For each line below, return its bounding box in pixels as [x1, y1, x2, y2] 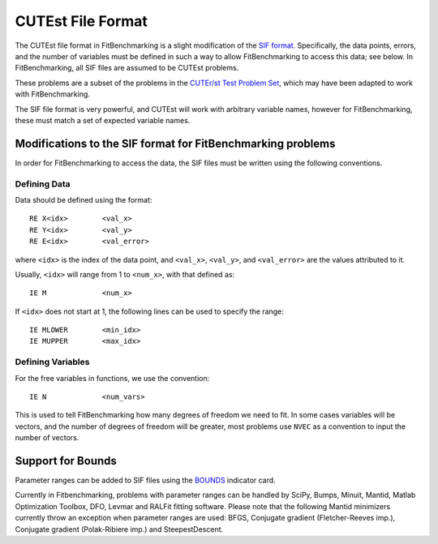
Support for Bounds [15, 454, 118, 468]
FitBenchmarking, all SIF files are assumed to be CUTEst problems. [15, 63, 239, 73]
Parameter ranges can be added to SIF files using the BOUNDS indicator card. [15, 475, 276, 486]
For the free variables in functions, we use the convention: [15, 373, 210, 383]
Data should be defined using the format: [15, 195, 152, 204]
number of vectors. [15, 433, 79, 443]
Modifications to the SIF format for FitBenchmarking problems [15, 136, 336, 150]
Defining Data [15, 178, 71, 190]
